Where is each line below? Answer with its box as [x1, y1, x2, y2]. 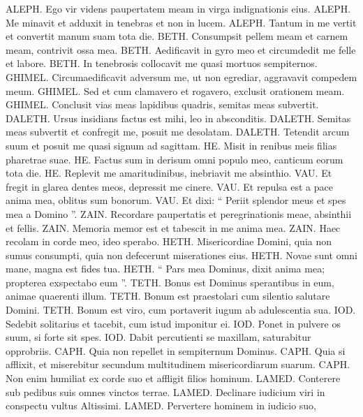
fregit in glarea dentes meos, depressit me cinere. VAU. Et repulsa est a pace [6, 179, 333, 193]
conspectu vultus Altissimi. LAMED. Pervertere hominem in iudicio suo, [6, 398, 317, 413]
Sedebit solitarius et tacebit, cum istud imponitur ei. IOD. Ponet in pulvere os [6, 316, 341, 330]
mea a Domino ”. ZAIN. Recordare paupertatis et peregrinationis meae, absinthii [6, 206, 352, 221]
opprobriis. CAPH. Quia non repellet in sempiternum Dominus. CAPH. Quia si [6, 343, 346, 358]
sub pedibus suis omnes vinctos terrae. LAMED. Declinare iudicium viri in [6, 384, 325, 399]
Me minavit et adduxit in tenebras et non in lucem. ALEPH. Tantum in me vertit [6, 15, 357, 29]
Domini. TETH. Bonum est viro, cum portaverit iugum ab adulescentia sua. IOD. [6, 302, 356, 317]
